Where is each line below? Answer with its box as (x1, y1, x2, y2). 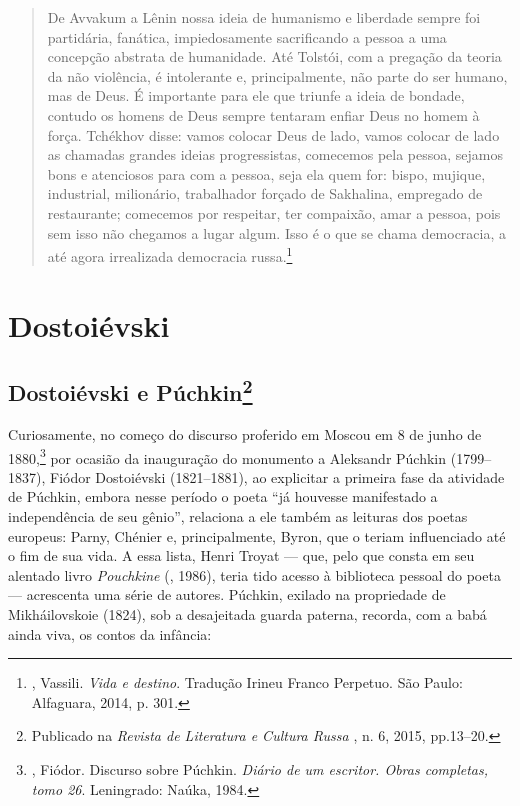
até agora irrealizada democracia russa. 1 (47, 243, 293, 266)
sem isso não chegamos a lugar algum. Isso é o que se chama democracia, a (47, 222, 507, 243)
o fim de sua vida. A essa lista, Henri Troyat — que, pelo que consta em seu (8, 545, 475, 566)
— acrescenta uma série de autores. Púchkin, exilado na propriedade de (8, 584, 446, 605)
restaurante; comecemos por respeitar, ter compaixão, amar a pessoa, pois (47, 202, 501, 223)
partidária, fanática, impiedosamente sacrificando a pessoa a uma (47, 26, 447, 47)
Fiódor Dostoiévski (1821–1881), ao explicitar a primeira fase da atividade (49, 466, 505, 487)
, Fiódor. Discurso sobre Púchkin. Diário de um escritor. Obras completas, (31, 758, 489, 779)
